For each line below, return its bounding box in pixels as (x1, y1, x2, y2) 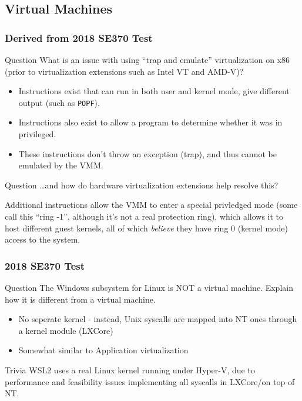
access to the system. (5, 233, 80, 246)
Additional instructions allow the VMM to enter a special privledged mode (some (5, 198, 298, 211)
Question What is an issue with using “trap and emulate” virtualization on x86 (5, 54, 290, 65)
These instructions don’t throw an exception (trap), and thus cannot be (18, 147, 277, 160)
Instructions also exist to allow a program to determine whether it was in (18, 116, 283, 128)
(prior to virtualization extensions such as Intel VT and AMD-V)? (5, 65, 244, 77)
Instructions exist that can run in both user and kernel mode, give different (18, 85, 290, 97)
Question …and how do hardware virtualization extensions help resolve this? (5, 178, 278, 191)
